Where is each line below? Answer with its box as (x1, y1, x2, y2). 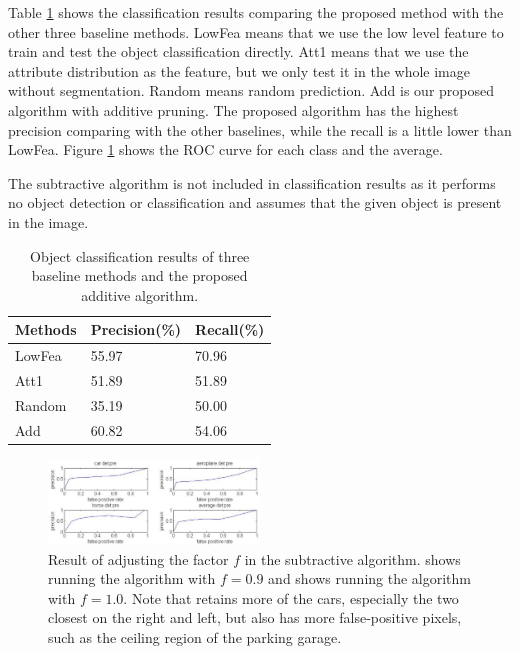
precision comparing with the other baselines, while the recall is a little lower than (8, 119, 512, 140)
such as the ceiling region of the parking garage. (48, 627, 342, 648)
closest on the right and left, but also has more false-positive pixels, (48, 607, 462, 628)
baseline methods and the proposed (31, 265, 248, 286)
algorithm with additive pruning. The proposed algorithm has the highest (8, 99, 459, 120)
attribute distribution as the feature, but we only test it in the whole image (8, 60, 470, 81)
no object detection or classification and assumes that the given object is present (8, 192, 502, 213)
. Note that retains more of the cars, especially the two (123, 587, 459, 608)
